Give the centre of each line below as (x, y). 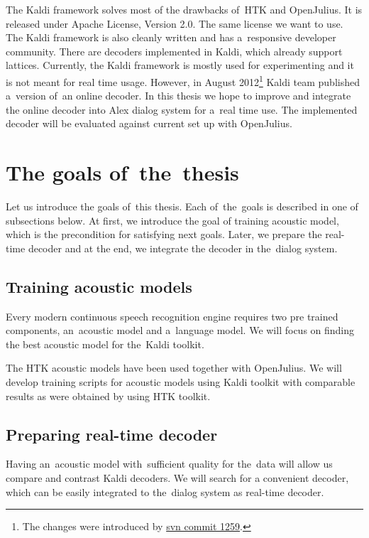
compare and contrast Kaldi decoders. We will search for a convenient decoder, (177, 478)
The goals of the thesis (122, 172)
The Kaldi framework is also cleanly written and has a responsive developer (171, 37)
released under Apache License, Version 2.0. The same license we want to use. (175, 23)
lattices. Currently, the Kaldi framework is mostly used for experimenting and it (180, 65)
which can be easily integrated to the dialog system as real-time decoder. (165, 491)
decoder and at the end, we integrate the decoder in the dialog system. (183, 248)
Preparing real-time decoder (112, 434)
